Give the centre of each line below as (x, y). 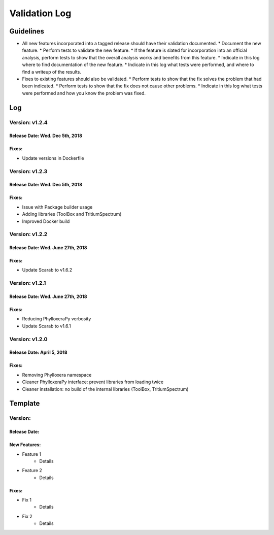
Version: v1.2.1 (28, 283)
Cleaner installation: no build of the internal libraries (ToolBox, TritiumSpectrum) (105, 389)
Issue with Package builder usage (57, 207)
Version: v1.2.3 (28, 171)
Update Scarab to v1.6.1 (46, 326)
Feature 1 (32, 454)
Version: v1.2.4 (28, 122)
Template (25, 404)
